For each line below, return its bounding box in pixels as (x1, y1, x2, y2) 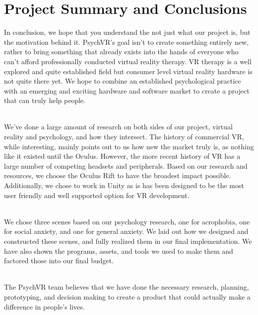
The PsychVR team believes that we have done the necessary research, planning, (4, 282, 249, 292)
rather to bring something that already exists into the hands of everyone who (4, 46, 239, 57)
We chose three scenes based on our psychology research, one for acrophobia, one (4, 216, 250, 226)
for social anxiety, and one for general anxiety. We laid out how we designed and (4, 226, 249, 236)
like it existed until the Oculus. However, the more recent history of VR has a (4, 151, 241, 161)
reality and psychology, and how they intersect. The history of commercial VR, (4, 131, 244, 142)
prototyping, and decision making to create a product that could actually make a (4, 291, 251, 302)
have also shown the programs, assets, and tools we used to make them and (4, 245, 233, 256)
